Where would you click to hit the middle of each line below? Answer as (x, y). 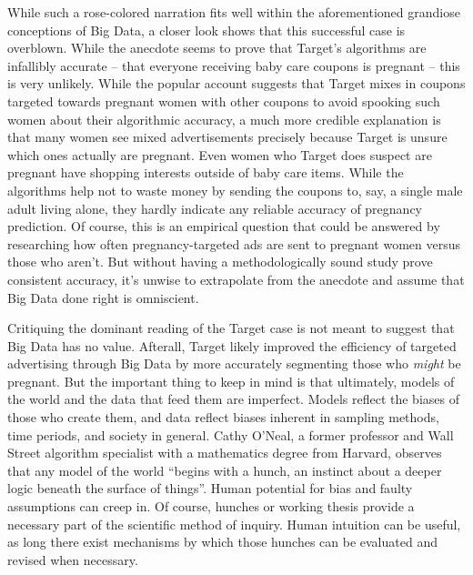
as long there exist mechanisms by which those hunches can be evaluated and (222, 542)
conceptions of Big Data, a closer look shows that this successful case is (206, 30)
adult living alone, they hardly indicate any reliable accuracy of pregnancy (215, 208)
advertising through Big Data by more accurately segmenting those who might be (234, 363)
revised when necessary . (73, 559)
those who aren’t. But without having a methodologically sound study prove (220, 262)
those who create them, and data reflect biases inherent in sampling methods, (223, 417)
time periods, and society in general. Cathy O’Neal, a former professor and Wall (231, 434)
